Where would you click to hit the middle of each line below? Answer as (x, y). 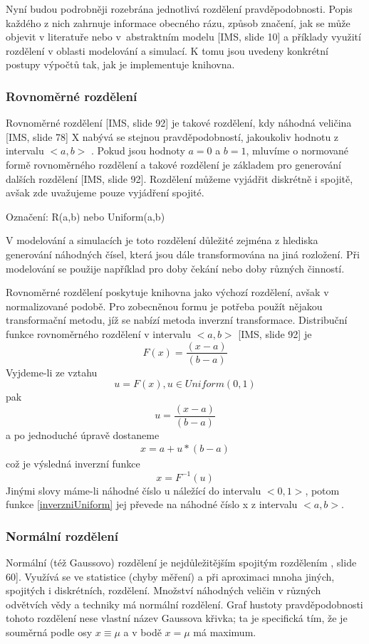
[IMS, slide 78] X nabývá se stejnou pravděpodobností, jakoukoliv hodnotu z (172, 136)
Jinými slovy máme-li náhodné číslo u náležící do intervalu (134, 490)
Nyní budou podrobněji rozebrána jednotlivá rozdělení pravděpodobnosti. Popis (179, 9)
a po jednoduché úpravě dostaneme (83, 434)
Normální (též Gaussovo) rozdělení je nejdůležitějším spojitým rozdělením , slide (181, 562)
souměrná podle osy (49, 632)
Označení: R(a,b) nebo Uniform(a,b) (85, 216)
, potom (322, 490)
